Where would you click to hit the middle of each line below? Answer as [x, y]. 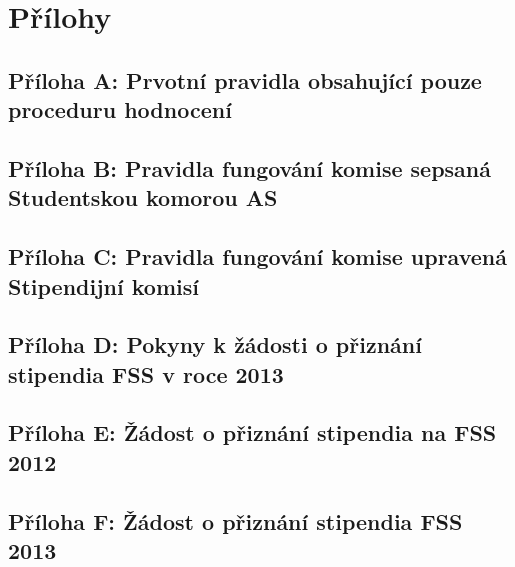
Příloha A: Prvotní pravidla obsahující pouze [245, 79]
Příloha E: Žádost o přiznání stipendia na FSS [252, 432]
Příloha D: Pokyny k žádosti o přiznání [215, 344]
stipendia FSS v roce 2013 [146, 373]
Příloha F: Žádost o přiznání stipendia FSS [235, 520]
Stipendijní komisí [103, 285]
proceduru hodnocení [120, 109]
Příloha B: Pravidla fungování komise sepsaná [249, 167]
